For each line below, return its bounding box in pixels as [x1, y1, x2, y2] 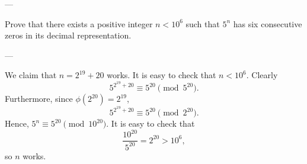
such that [186, 17, 220, 30]
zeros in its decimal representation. [5, 29, 132, 41]
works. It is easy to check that [107, 69, 216, 81]
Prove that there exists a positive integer [5, 17, 153, 30]
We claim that [5, 69, 57, 81]
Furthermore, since [5, 92, 73, 105]
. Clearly [246, 69, 278, 81]
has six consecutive [233, 17, 302, 30]
